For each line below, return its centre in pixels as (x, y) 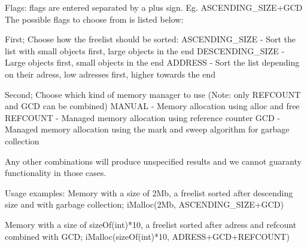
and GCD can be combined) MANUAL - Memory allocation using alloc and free (152, 106)
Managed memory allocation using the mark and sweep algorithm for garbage (147, 129)
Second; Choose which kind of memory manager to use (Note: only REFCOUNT (153, 94)
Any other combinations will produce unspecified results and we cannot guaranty (153, 161)
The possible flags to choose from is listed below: (94, 19)
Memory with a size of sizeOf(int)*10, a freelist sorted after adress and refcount (151, 224)
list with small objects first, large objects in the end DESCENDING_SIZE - (145, 50)
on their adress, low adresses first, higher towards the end (110, 74)
